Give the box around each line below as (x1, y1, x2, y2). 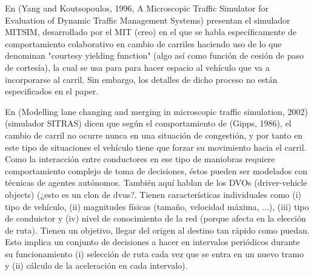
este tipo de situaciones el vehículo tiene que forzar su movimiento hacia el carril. (5, 140, 307, 153)
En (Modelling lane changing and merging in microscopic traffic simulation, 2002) (5, 105, 308, 117)
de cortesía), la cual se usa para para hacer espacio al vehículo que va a (5, 61, 270, 73)
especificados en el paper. (5, 85, 99, 97)
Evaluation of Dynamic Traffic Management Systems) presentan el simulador (5, 13, 290, 26)
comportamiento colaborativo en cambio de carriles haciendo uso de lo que (5, 37, 282, 50)
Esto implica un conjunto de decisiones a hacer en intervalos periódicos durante (5, 235, 300, 248)
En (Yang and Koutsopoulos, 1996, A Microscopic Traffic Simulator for (5, 2, 269, 14)
